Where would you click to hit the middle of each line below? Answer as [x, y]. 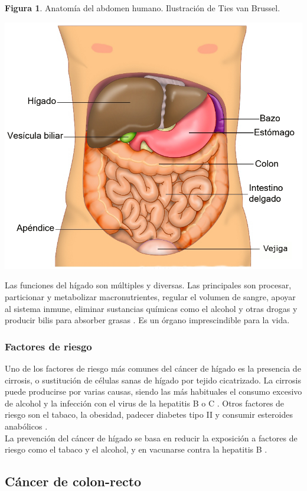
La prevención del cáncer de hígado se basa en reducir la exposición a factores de [151, 438]
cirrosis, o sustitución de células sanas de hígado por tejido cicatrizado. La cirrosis [153, 380]
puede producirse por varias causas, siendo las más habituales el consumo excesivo [153, 391]
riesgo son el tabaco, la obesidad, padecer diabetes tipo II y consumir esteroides [149, 414]
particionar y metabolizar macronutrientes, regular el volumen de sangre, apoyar [150, 297]
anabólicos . [26, 426]
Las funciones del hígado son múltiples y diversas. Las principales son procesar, [148, 285]
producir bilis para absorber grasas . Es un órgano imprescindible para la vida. [147, 320]
